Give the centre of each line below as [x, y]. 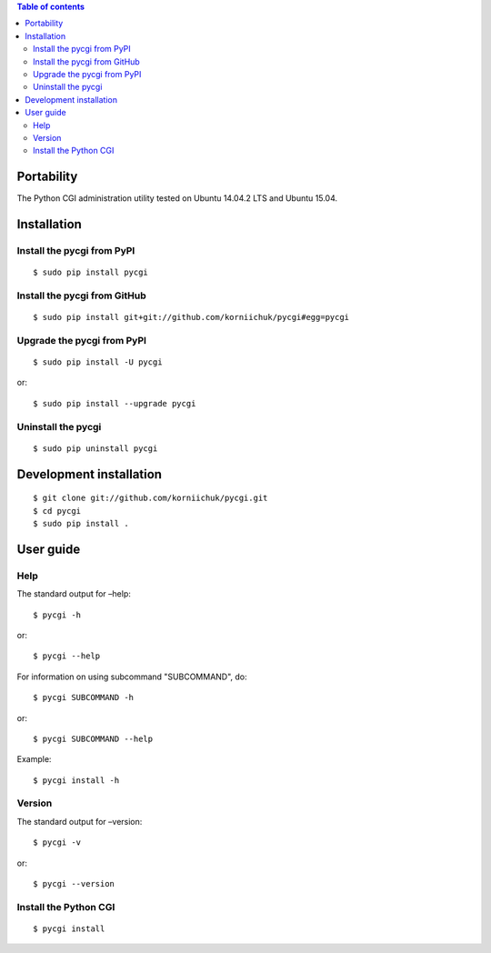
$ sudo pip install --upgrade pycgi [115, 403]
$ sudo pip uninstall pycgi [95, 448]
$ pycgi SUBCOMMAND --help [93, 738]
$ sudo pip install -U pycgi [98, 362]
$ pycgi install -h [76, 780]
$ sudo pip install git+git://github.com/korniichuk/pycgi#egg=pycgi [191, 317]
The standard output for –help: [74, 594]
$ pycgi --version [74, 883]
